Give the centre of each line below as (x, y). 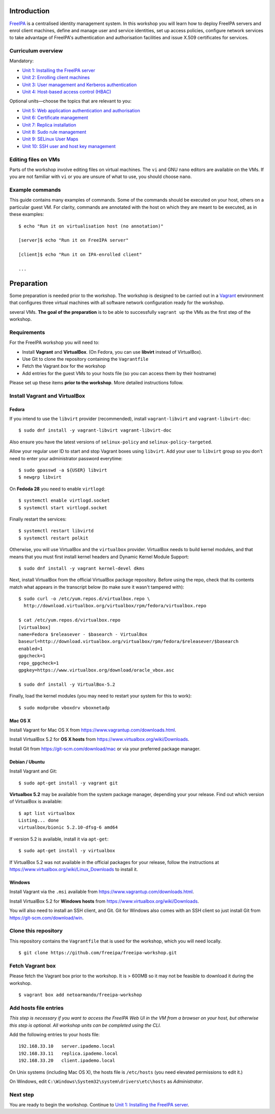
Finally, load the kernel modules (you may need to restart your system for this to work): (101, 696)
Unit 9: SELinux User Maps (50, 139)
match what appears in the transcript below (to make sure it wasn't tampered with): (97, 587)
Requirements (27, 332)
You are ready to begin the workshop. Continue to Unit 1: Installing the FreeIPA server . (99, 1105)
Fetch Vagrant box (33, 966)
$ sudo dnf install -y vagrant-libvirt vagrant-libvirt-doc (95, 430)
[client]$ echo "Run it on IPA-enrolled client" (80, 255)
